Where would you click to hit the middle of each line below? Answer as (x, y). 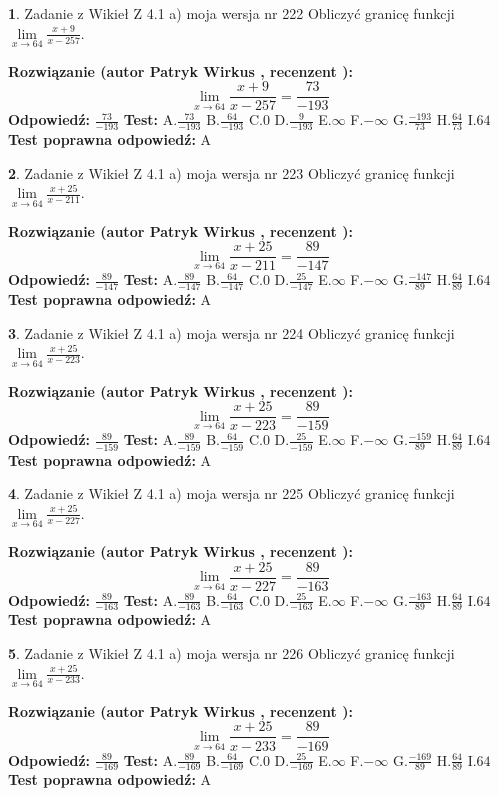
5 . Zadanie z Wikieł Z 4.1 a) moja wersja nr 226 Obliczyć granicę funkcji (231, 653)
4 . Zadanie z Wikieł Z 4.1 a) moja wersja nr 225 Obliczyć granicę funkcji (231, 493)
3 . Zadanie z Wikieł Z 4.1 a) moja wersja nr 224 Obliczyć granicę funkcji (231, 332)
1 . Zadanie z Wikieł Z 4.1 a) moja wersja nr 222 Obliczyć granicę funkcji (231, 13)
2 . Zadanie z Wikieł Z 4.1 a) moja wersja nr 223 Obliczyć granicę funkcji (231, 172)
